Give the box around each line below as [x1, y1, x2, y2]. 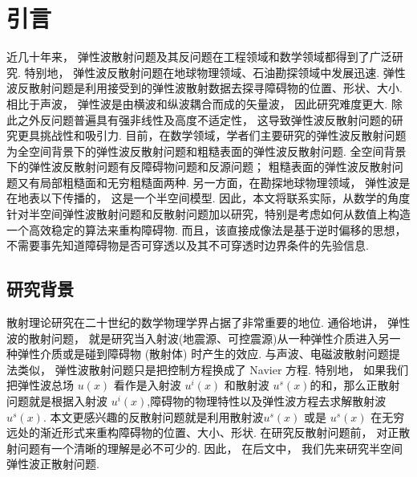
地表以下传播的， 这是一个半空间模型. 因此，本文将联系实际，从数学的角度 [17, 190, 411, 206]
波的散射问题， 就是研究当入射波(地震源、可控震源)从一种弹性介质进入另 [6, 329, 390, 346]
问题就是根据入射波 [6, 393, 107, 410]
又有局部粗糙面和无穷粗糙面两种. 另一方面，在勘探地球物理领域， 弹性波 [17, 173, 399, 190]
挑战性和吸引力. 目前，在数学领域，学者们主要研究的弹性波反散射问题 [39, 127, 407, 144]
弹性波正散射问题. [6, 455, 99, 472]
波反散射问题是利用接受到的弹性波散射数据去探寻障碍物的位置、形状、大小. [6, 79, 403, 96]
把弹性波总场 [6, 377, 74, 393]
